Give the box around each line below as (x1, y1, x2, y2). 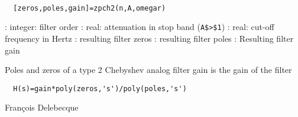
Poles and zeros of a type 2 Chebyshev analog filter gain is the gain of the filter (5, 63, 292, 76)
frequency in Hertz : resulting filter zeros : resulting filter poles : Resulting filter (5, 32, 294, 44)
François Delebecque (5, 101, 79, 113)
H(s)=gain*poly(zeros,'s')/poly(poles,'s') (13, 84, 187, 93)
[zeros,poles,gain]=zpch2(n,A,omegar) (13, 4, 166, 12)
